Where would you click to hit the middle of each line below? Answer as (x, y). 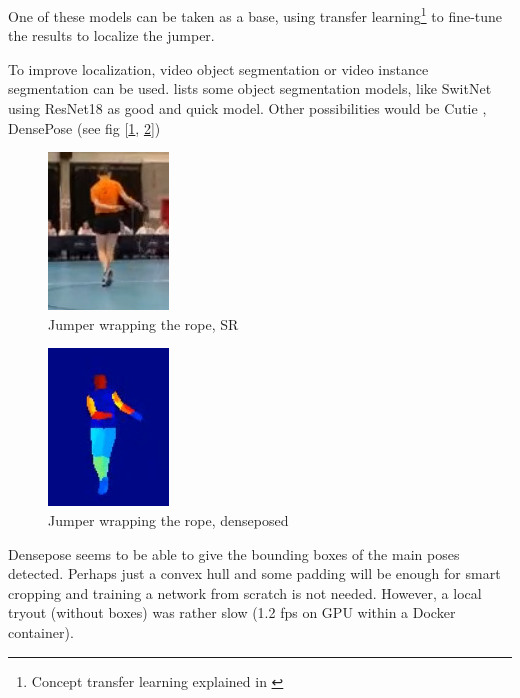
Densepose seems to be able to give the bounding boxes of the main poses (234, 553)
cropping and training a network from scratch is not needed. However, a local (245, 592)
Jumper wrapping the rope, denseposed (168, 520)
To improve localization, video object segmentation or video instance (218, 68)
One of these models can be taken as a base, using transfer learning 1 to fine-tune (255, 14)
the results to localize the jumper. (111, 35)
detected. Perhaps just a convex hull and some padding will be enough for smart (254, 573)
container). (41, 631)
